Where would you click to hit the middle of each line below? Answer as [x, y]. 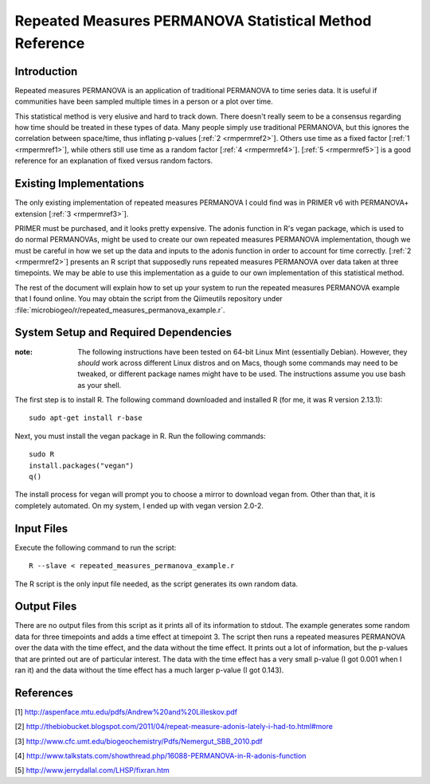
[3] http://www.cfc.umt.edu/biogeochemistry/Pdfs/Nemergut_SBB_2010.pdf [139, 741]
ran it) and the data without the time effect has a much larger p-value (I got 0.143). [149, 670]
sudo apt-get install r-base [86, 418]
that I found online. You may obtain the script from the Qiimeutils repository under [149, 299]
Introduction [46, 71]
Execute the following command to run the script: [96, 547]
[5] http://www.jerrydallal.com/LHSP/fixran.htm [92, 770]
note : [24, 351]
